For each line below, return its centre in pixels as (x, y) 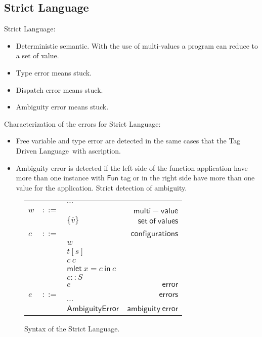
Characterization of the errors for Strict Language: (82, 123)
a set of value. (37, 55)
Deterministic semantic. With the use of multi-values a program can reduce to (137, 45)
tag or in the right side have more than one (188, 178)
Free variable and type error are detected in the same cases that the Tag (128, 141)
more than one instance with (60, 178)
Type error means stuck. (54, 72)
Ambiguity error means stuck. (62, 107)
